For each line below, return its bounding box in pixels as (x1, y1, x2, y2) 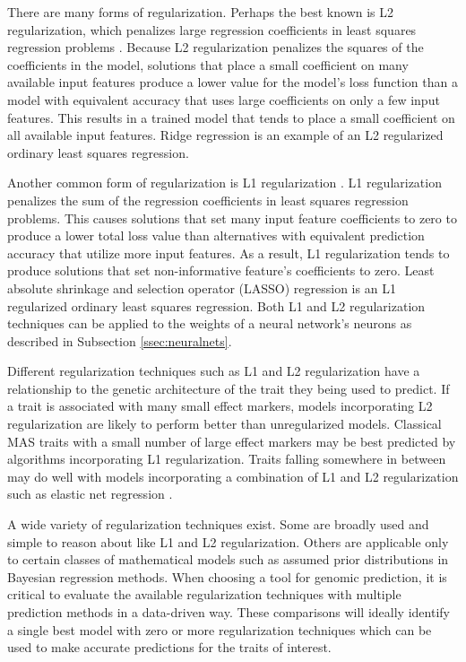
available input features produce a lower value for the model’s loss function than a (7, 73, 458, 91)
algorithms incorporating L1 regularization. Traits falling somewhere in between (7, 449, 446, 468)
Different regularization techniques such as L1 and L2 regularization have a (7, 361, 420, 380)
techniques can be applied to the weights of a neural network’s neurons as (7, 314, 412, 333)
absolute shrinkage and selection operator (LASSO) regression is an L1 (7, 278, 396, 297)
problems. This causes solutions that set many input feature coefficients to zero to (7, 208, 457, 227)
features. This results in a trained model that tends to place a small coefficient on (7, 108, 455, 126)
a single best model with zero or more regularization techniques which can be (7, 620, 432, 639)
